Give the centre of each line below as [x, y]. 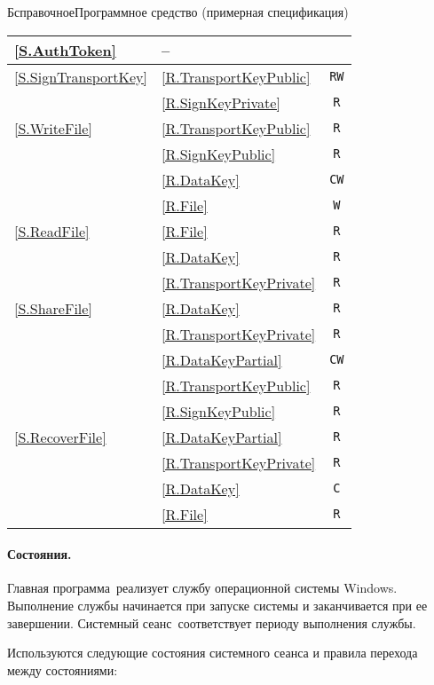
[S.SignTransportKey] [81, 76]
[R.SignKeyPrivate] [221, 102]
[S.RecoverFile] [60, 437]
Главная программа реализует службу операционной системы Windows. [202, 588]
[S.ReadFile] [52, 231]
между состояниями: [63, 669]
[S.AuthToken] [65, 50]
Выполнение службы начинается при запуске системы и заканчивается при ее [217, 605]
